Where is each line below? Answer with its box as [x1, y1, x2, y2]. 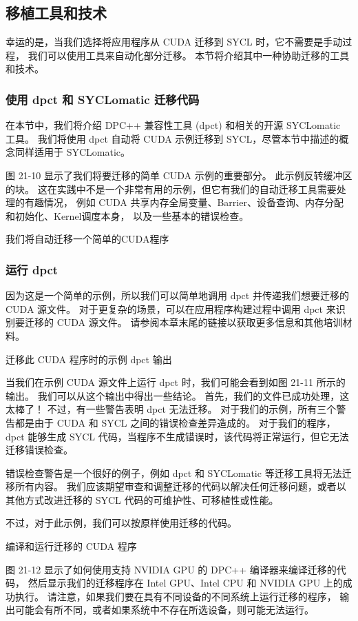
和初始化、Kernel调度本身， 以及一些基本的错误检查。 [6, 208, 249, 223]
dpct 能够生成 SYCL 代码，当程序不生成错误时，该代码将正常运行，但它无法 [6, 429, 349, 443]
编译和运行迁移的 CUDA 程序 [6, 539, 137, 553]
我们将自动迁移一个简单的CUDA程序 [6, 232, 169, 246]
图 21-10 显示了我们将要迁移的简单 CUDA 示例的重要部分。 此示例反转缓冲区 [6, 167, 352, 182]
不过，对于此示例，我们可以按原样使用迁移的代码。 [6, 516, 237, 530]
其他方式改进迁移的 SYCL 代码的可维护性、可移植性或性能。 [6, 492, 279, 507]
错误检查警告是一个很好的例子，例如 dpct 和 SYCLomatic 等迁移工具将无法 [6, 465, 342, 480]
